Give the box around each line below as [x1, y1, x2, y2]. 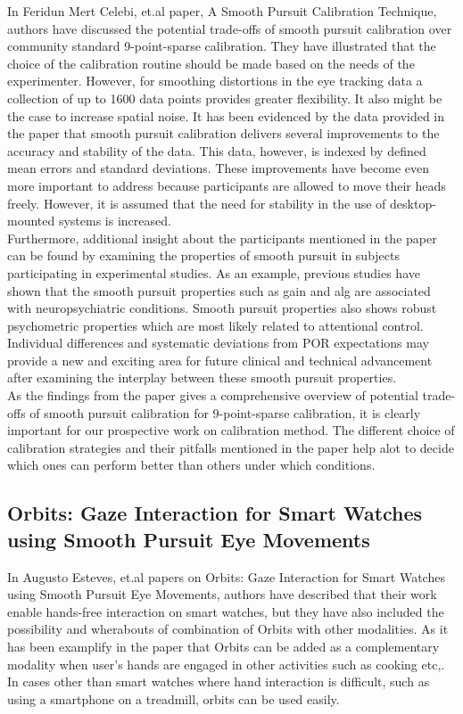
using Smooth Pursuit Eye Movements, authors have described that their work [7, 585, 437, 603]
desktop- [390, 193, 436, 212]
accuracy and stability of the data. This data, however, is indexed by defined [7, 141, 426, 160]
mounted [7, 211, 55, 230]
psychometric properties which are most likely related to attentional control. [7, 316, 424, 334]
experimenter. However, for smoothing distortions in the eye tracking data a [7, 71, 423, 90]
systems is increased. [58, 211, 171, 230]
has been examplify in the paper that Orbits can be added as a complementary [7, 637, 440, 655]
